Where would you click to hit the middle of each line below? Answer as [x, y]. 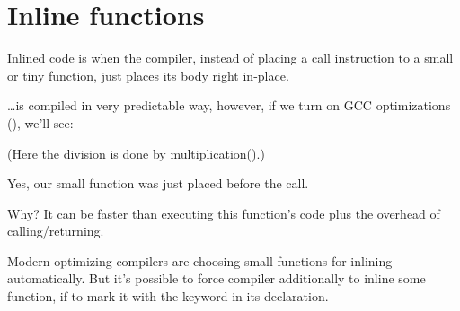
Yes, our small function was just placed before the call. [158, 183]
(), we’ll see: [40, 122]
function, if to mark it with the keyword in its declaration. [168, 296]
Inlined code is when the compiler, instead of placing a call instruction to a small [230, 58]
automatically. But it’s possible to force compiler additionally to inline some [217, 278]
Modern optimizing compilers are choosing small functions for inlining [200, 260]
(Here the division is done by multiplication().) [136, 153]
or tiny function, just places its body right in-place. [148, 75]
